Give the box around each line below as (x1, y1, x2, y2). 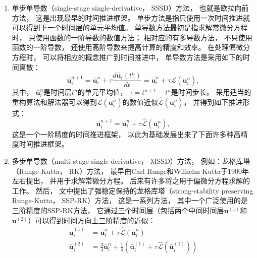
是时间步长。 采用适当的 (171, 87, 251, 97)
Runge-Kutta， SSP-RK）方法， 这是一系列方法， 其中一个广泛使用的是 (12, 195, 248, 206)
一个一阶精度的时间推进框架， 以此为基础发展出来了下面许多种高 (26, 128, 241, 139)
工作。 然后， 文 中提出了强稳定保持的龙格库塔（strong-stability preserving (12, 185, 253, 196)
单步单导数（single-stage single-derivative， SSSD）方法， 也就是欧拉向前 (12, 3, 249, 13)
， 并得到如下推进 (183, 97, 243, 107)
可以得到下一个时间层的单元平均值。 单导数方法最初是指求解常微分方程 (12, 22, 248, 33)
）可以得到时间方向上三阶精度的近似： (28, 215, 156, 225)
